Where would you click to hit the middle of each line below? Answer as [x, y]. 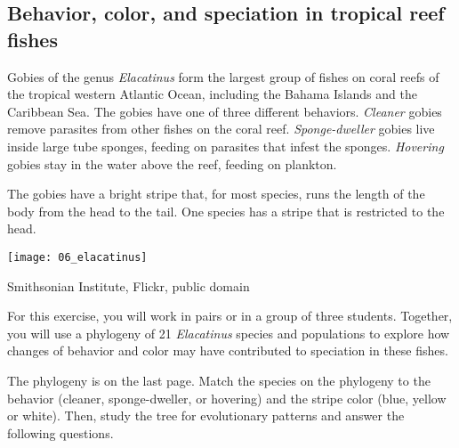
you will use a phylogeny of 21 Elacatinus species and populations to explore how [229, 333]
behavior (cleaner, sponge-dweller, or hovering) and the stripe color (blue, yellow [227, 398]
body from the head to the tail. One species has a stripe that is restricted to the [226, 211]
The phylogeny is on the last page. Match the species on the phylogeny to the [219, 380]
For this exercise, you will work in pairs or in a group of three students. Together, [230, 316]
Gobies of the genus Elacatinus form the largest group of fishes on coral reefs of [223, 76]
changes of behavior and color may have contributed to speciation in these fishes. [228, 350]
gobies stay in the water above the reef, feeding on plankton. [172, 163]
